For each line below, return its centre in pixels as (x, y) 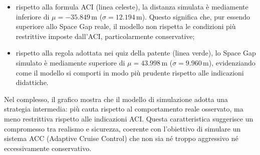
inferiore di (33, 16)
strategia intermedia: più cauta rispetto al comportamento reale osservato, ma (124, 109)
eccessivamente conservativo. (48, 148)
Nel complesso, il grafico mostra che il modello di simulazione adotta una (116, 99)
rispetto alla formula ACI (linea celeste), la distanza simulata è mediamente (132, 6)
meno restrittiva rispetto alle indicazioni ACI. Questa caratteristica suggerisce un (129, 118)
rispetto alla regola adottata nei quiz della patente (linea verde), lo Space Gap (136, 53)
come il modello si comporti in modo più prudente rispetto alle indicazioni (130, 72)
